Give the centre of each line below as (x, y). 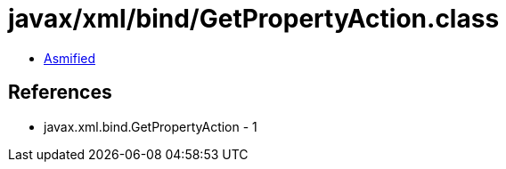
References (60, 93)
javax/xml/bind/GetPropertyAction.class (254, 19)
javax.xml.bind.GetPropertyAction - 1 (151, 126)
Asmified (70, 58)
